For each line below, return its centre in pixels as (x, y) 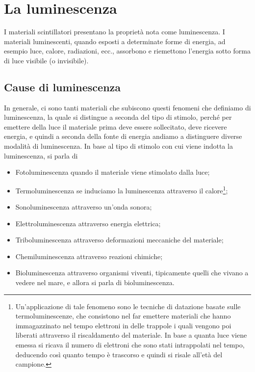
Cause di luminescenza (63, 87)
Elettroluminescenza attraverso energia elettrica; (88, 223)
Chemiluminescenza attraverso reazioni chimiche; (89, 256)
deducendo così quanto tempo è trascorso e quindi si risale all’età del (119, 354)
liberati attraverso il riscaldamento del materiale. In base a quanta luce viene (131, 335)
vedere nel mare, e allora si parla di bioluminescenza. (95, 282)
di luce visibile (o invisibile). (46, 60)
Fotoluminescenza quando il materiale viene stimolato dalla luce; (113, 172)
